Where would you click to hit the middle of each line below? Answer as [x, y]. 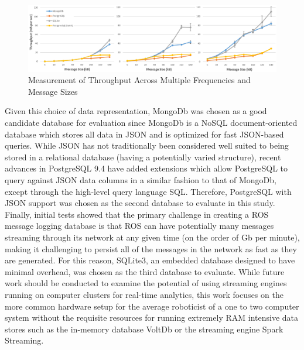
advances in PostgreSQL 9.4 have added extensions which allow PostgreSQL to [146, 168]
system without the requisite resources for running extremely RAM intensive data [151, 318]
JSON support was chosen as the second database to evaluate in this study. [140, 203]
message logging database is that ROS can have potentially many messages [139, 226]
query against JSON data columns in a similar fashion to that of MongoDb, [141, 180]
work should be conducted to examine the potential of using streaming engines [146, 283]
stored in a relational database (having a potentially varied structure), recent [143, 157]
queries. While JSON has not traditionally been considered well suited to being [147, 145]
